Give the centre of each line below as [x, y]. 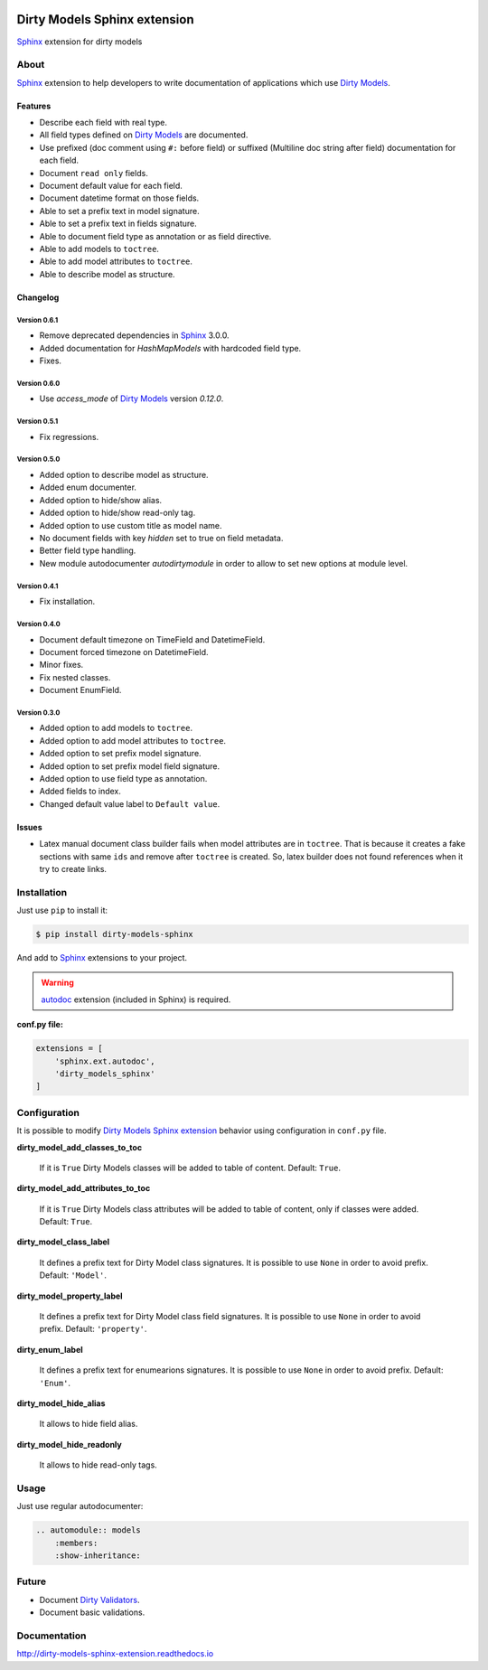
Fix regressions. [69, 436]
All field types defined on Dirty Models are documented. [144, 135]
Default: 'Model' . [73, 1275]
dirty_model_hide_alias [61, 1403]
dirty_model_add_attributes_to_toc [84, 1188]
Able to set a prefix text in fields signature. [118, 224]
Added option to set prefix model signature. [121, 754]
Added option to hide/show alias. [101, 500]
